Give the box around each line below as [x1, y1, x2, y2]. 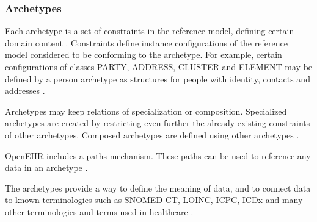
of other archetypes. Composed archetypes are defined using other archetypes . [5, 128, 299, 141]
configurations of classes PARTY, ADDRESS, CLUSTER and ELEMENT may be [5, 60, 313, 73]
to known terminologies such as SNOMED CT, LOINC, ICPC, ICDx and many [5, 193, 303, 206]
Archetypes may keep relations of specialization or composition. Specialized [5, 104, 287, 117]
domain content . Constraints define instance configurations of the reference [5, 36, 288, 49]
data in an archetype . [5, 161, 88, 174]
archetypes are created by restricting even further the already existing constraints [5, 116, 310, 129]
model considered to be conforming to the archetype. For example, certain [5, 48, 282, 61]
